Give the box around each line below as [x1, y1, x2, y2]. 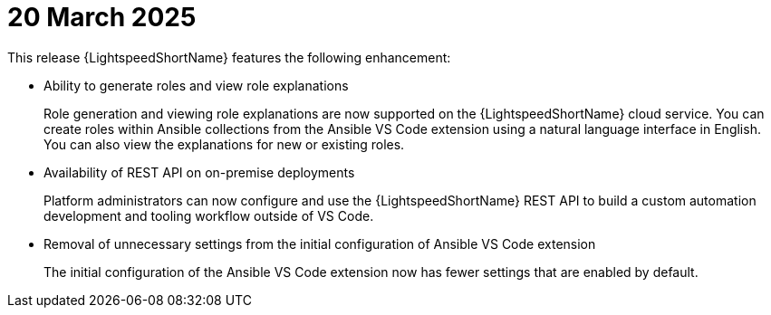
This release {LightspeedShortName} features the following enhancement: [7, 49, 451, 65]
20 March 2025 [7, 2, 197, 33]
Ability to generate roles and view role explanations [43, 77, 349, 93]
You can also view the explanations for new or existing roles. [43, 136, 405, 152]
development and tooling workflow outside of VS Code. [43, 207, 374, 224]
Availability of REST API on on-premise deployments [43, 164, 355, 180]
